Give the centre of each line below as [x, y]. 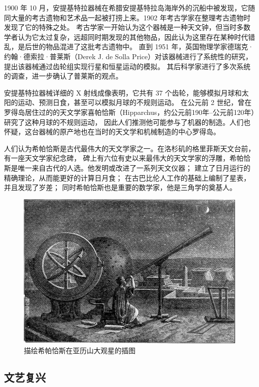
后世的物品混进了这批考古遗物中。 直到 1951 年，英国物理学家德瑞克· [139, 47]
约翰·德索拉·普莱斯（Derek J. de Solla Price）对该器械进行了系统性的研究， [128, 56]
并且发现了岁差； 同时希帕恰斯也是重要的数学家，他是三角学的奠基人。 [120, 187]
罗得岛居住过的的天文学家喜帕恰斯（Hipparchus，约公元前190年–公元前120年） [129, 112]
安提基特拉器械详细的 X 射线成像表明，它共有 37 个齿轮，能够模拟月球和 [123, 92]
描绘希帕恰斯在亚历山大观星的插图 [80, 350]
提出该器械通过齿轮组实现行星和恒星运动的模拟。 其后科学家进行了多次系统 [127, 66]
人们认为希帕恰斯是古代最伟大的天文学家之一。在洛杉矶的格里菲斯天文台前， [129, 148]
